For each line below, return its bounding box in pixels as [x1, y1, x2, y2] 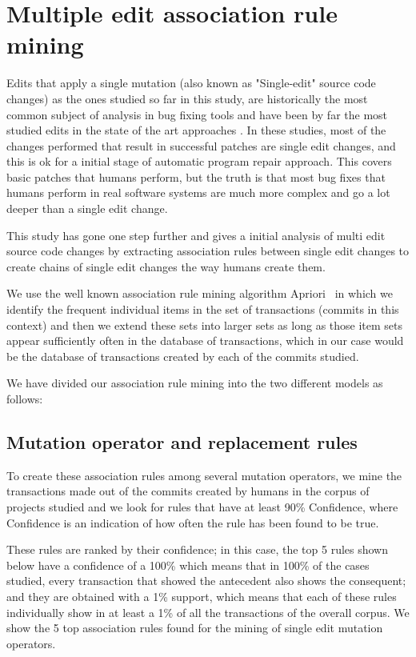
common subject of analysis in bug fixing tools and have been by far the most [6, 106, 388, 122]
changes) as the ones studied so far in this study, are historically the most [6, 90, 368, 106]
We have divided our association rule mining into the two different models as [6, 375, 383, 391]
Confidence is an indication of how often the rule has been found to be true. [6, 514, 379, 531]
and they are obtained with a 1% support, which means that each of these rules [6, 587, 397, 604]
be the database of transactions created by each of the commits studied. [6, 347, 359, 364]
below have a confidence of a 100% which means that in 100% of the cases [6, 556, 370, 573]
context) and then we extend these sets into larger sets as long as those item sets [6, 316, 403, 333]
